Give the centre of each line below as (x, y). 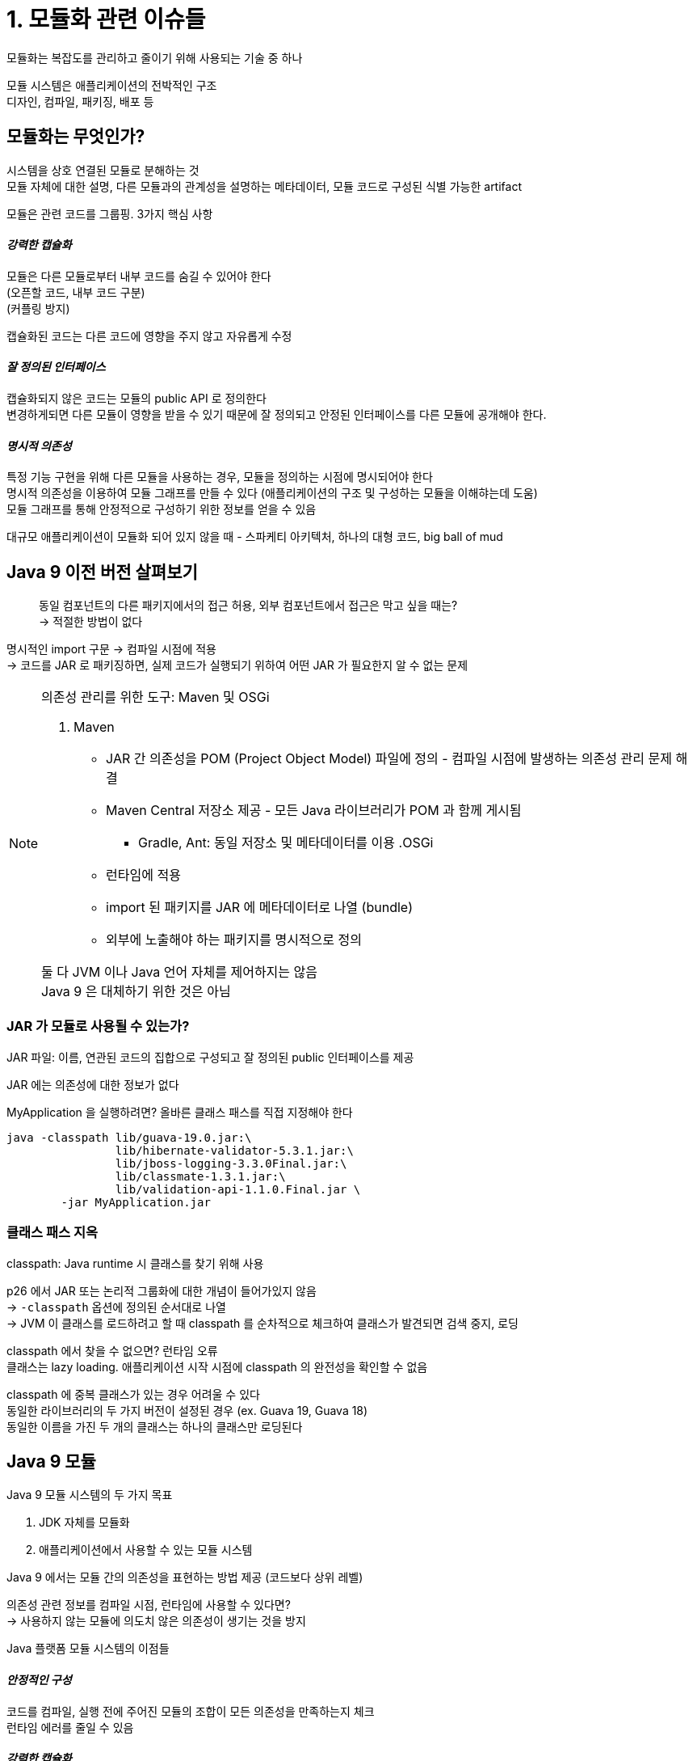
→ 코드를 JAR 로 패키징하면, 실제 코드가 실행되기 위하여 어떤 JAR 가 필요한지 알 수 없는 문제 (237, 665)
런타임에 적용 (143, 875)
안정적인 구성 (39, 1680)
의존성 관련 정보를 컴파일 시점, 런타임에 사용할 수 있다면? (149, 1605)
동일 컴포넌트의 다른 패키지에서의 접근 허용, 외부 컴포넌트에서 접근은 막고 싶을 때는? (248, 606)
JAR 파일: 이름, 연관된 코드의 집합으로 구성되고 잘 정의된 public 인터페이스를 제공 (210, 1057)
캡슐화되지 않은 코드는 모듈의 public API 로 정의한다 (136, 399)
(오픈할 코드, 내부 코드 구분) (76, 292)
